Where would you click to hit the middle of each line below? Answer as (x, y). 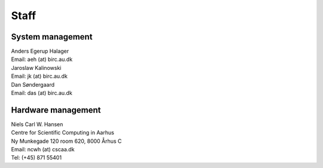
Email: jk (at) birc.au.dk (39, 76)
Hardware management (56, 110)
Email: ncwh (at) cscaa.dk (43, 149)
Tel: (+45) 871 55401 (36, 158)
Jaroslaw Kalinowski (36, 68)
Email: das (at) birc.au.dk (42, 93)
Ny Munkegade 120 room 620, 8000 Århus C (66, 141)
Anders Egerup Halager (40, 51)
